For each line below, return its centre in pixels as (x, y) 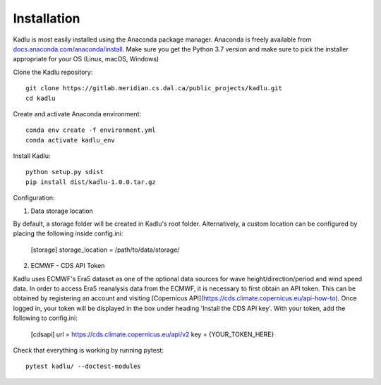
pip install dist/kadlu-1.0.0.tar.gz (91, 182)
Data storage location (62, 211)
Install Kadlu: (32, 156)
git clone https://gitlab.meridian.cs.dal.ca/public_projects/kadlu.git (154, 88)
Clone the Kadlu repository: (53, 72)
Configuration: (34, 198)
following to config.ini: (45, 318)
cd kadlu (41, 98)
